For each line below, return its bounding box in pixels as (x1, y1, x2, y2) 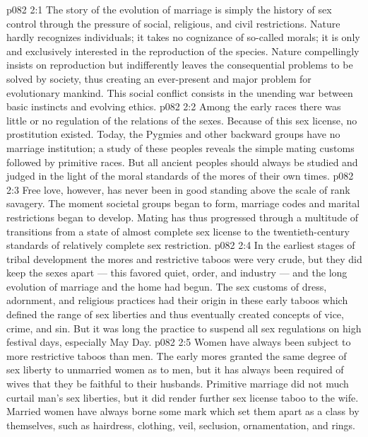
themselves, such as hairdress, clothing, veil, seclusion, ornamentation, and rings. (6, 417, 355, 432)
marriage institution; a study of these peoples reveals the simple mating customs (6, 140, 355, 155)
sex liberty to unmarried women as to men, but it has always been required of (6, 362, 344, 377)
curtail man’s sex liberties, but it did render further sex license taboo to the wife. (6, 390, 359, 404)
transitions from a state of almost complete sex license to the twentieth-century (6, 223, 350, 238)
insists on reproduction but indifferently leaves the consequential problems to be (6, 57, 353, 72)
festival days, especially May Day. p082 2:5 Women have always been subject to (6, 334, 351, 349)
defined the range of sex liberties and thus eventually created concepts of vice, (6, 307, 344, 322)
